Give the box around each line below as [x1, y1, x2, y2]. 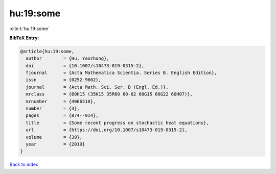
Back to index [9, 161, 38, 168]
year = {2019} [26, 141, 85, 147]
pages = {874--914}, [26, 113, 99, 118]
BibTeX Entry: [9, 35, 39, 41]
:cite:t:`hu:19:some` [9, 26, 50, 32]
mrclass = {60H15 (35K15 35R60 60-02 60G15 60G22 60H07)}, [26, 91, 193, 97]
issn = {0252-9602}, [26, 77, 102, 83]
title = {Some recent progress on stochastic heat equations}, [26, 120, 209, 126]
